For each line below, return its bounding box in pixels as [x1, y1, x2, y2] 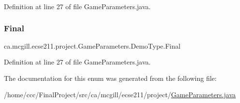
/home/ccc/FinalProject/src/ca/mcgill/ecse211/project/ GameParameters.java [4, 89, 236, 99]
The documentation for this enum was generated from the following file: [4, 73, 217, 83]
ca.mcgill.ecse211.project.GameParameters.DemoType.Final [4, 40, 180, 51]
